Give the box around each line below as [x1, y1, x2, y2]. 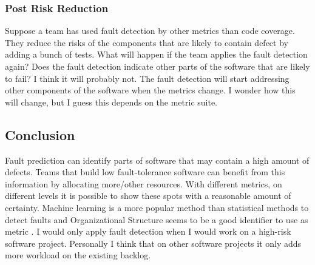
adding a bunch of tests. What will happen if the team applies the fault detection [5, 48, 308, 61]
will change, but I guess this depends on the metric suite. [5, 95, 218, 108]
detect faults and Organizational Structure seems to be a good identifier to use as [5, 213, 308, 226]
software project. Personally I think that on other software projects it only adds [5, 236, 302, 249]
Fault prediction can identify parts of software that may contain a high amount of [5, 153, 310, 166]
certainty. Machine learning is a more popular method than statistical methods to [5, 201, 309, 213]
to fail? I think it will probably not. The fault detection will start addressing [5, 72, 290, 84]
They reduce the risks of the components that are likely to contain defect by [5, 36, 288, 49]
